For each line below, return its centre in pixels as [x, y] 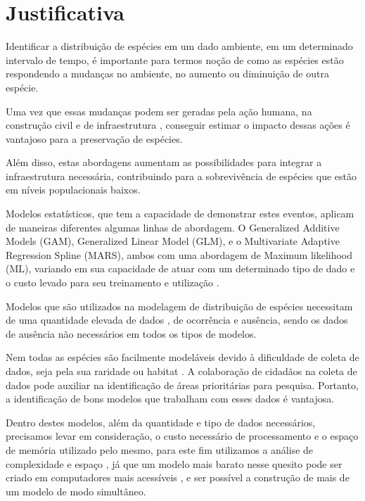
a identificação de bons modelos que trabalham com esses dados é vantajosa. [170, 399]
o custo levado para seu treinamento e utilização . [113, 283]
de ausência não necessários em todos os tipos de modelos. [131, 333]
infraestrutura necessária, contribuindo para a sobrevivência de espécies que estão [181, 176]
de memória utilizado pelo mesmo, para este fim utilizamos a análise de [160, 449]
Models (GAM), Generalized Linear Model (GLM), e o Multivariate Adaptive [173, 241]
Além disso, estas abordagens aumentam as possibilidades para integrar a [164, 162]
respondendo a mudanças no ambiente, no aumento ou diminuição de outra [167, 74]
